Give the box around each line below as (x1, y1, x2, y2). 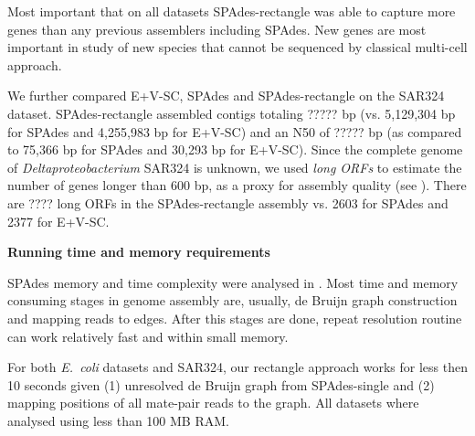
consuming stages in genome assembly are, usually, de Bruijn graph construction (7, 291, 458, 310)
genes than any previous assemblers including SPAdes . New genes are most (7, 19, 427, 38)
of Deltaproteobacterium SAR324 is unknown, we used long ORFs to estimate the (7, 157, 462, 176)
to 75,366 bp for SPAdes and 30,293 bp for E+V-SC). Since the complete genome (7, 140, 463, 159)
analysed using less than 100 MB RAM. (7, 410, 229, 430)
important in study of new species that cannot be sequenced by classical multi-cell (7, 37, 468, 57)
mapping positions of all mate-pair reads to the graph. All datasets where (7, 393, 419, 412)
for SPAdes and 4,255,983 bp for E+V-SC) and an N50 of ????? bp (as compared (7, 122, 462, 141)
